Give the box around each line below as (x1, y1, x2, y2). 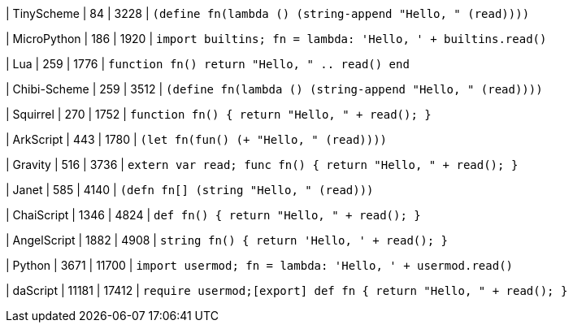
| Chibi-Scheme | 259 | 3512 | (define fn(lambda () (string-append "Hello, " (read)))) (6, 82, 543, 96)
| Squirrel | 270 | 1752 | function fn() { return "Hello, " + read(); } (6, 107, 432, 121)
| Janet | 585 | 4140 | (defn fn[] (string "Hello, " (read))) (6, 183, 374, 197)
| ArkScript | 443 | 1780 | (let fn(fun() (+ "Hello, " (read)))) (6, 132, 388, 146)
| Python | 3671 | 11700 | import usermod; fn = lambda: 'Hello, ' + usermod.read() (6, 258, 514, 272)
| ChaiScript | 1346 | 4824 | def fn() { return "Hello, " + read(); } (6, 208, 421, 222)
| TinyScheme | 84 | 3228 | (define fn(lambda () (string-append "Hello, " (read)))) (6, 6, 530, 20)
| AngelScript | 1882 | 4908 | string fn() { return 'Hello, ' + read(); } (6, 233, 448, 247)
